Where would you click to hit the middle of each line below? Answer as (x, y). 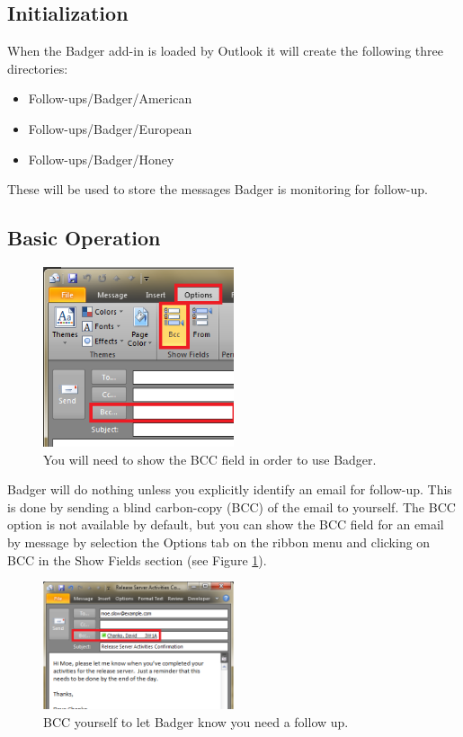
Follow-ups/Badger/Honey (101, 159)
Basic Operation (84, 238)
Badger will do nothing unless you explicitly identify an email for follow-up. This (230, 489)
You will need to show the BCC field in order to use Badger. (210, 459)
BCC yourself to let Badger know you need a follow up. (196, 721)
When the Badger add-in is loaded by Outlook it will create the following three (225, 51)
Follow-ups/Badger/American (110, 98)
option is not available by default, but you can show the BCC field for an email (226, 524)
